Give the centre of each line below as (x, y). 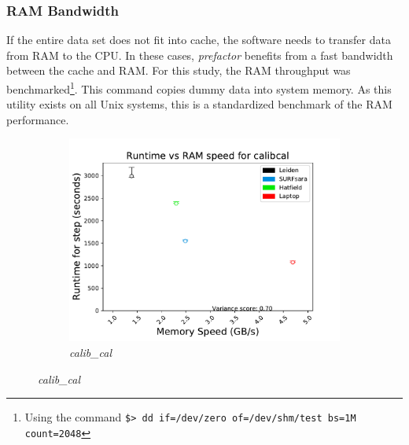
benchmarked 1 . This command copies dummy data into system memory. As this (199, 88)
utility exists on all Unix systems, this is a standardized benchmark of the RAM (199, 104)
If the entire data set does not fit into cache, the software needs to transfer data (199, 40)
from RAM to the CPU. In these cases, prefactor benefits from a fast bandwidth (200, 55)
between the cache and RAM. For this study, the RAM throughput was (179, 70)
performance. (38, 119)
